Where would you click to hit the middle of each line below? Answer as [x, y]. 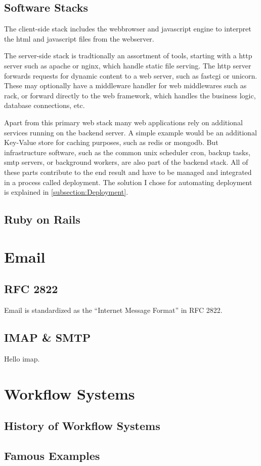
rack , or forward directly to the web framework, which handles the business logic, [130, 95]
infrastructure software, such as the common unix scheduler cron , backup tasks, [127, 152]
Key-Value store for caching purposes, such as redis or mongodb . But [111, 142]
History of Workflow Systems [82, 426]
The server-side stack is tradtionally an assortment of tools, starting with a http [128, 56]
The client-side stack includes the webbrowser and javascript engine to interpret [128, 29]
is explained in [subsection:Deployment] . [66, 192]
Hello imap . [22, 358]
